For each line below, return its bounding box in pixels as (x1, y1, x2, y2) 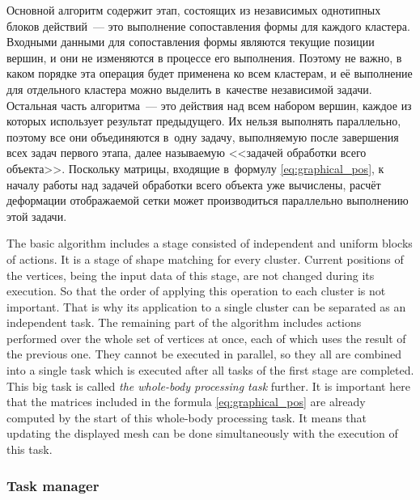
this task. (6, 441, 53, 458)
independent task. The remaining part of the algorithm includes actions (6, 314, 362, 331)
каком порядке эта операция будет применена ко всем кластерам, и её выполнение (6, 65, 413, 82)
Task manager (6, 475, 100, 495)
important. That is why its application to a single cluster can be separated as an (6, 298, 406, 315)
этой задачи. (6, 207, 67, 224)
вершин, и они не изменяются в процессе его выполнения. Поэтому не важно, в (6, 49, 402, 66)
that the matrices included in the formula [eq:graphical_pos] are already (6, 393, 366, 410)
